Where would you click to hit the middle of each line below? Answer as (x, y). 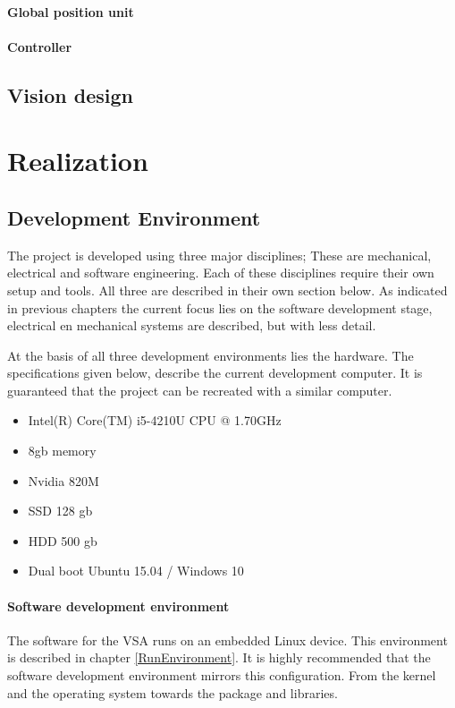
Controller (40, 46)
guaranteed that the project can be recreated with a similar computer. (200, 390)
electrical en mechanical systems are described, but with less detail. (192, 325)
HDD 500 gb (63, 540)
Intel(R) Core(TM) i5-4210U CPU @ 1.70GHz (155, 420)
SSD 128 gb (60, 511)
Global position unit (71, 11)
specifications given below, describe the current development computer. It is (215, 373)
